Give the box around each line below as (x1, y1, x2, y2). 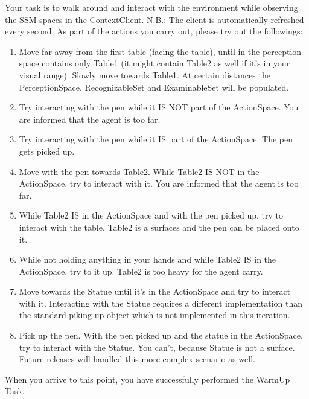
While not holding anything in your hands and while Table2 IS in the (19, 253, 276, 266)
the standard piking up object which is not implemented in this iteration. (19, 308, 290, 321)
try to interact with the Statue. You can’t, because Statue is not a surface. (19, 340, 295, 353)
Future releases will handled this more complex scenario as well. (19, 353, 255, 365)
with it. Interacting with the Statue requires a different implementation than (19, 296, 303, 309)
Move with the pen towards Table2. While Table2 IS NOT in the (19, 165, 260, 177)
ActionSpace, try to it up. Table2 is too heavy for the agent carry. (19, 264, 263, 277)
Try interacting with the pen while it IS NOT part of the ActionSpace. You (19, 101, 299, 113)
